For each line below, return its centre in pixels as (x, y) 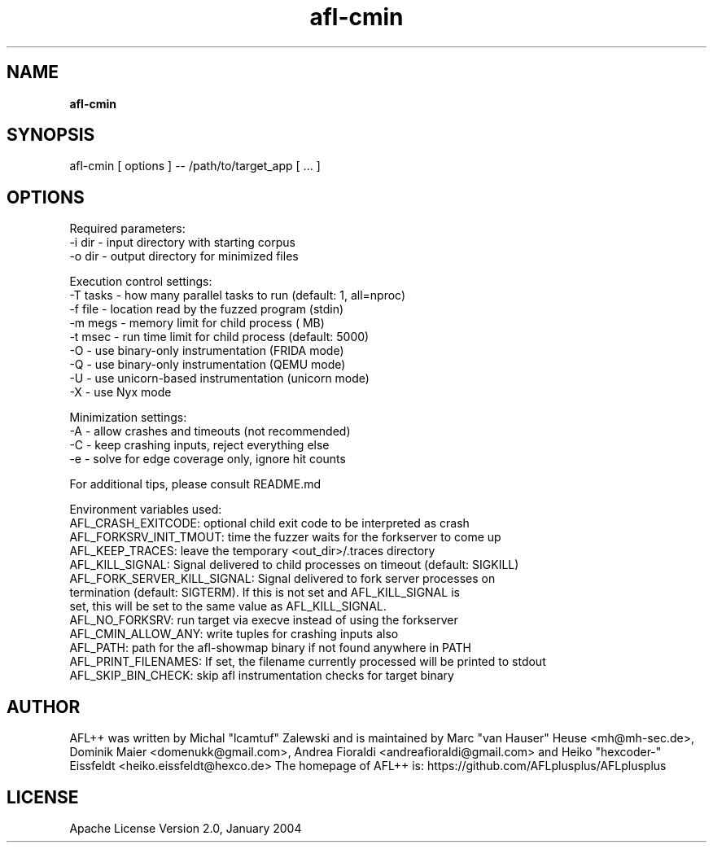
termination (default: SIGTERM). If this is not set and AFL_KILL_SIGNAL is (265, 593)
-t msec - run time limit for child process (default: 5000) (219, 337)
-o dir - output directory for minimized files (184, 256)
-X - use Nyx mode (120, 392)
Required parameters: (127, 229)
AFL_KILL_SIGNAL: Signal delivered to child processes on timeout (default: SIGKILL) (294, 565)
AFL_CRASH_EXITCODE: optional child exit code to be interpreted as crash (269, 523)
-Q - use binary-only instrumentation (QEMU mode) (208, 365)
